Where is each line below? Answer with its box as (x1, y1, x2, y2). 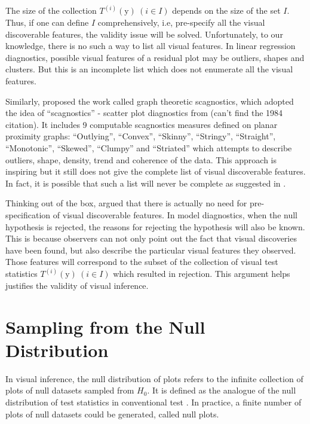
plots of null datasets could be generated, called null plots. (5, 407, 219, 420)
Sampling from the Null (5, 314, 205, 338)
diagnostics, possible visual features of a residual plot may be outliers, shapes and (5, 51, 305, 63)
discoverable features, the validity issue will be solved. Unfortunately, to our (5, 28, 283, 40)
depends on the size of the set (172, 4, 281, 17)
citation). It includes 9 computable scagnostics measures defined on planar (5, 118, 278, 130)
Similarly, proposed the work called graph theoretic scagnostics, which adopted (5, 94, 294, 107)
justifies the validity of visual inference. (5, 279, 149, 291)
